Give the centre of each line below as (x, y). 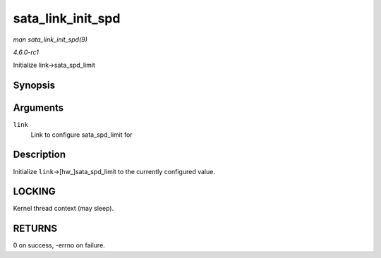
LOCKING (34, 191)
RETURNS (35, 229)
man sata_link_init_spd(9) (50, 39)
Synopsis (34, 86)
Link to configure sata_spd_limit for (82, 135)
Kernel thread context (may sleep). (64, 209)
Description (40, 155)
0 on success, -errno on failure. (59, 245)
